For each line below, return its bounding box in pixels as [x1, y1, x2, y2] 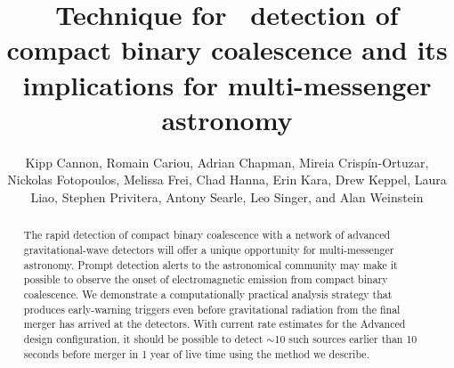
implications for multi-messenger [22, 66, 432, 102]
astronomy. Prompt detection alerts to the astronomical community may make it [23, 257, 398, 272]
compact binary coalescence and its [6, 31, 448, 68]
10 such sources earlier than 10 [274, 331, 418, 346]
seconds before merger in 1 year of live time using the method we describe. [23, 346, 369, 361]
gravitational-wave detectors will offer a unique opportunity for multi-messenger [23, 241, 394, 257]
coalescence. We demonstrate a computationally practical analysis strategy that [23, 286, 393, 301]
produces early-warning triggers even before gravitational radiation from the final [23, 301, 401, 316]
